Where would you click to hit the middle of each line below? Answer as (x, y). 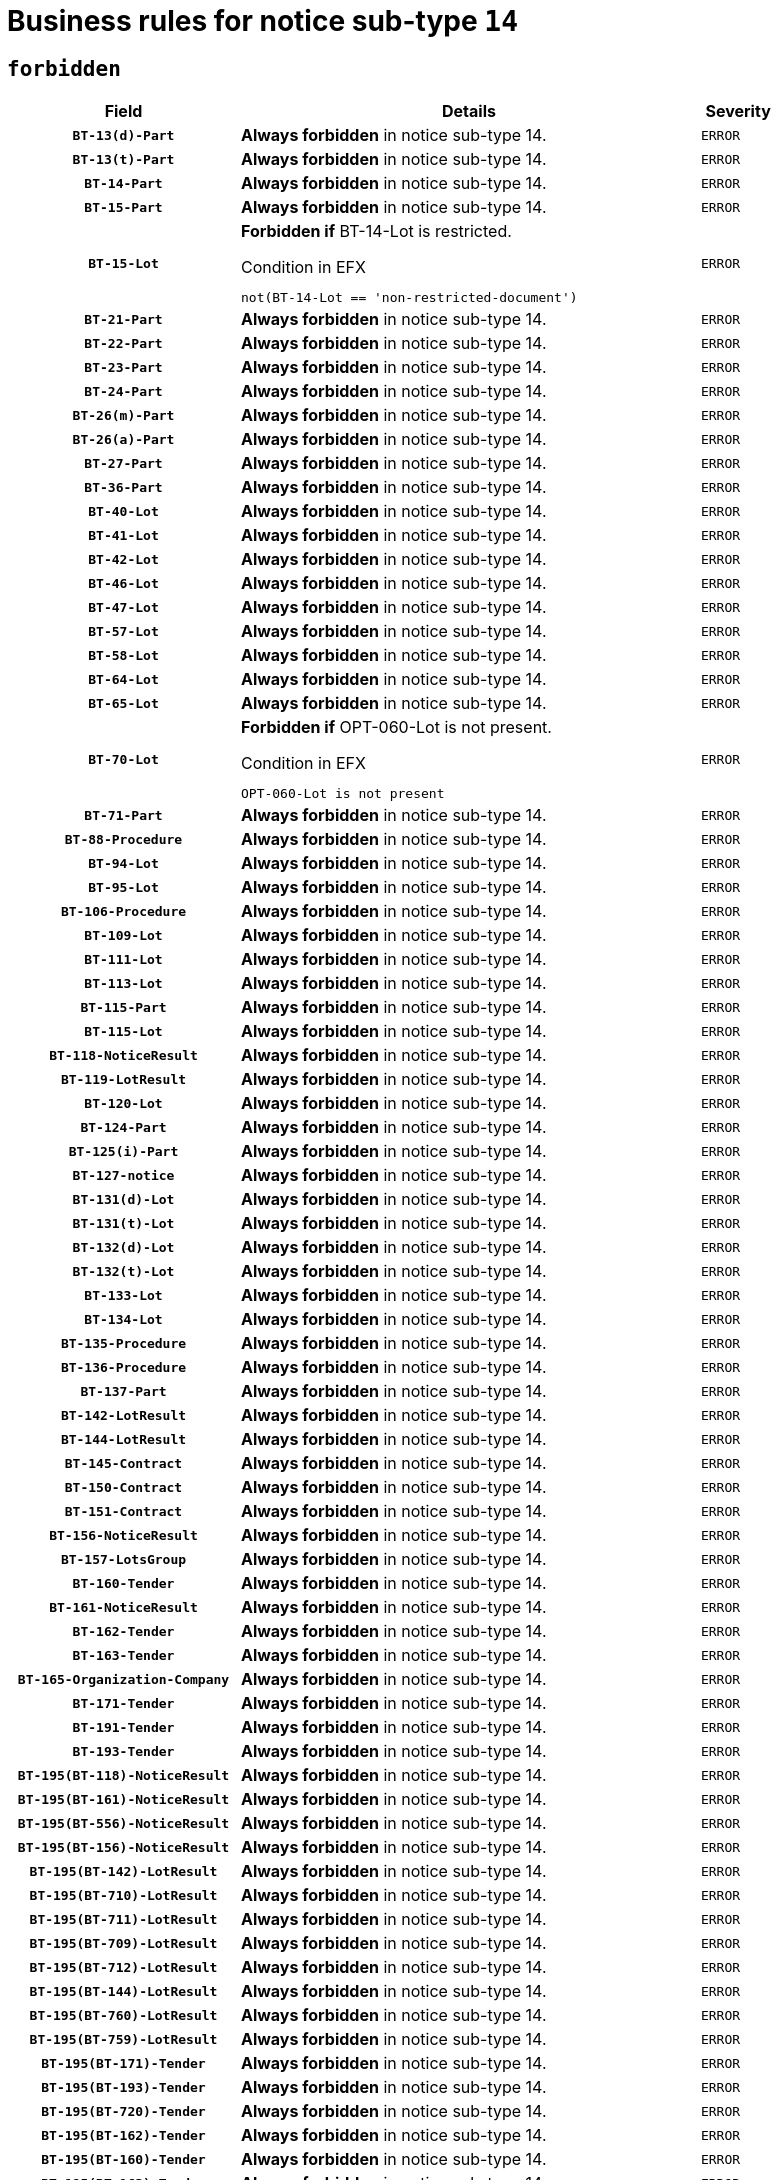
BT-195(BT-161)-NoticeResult (123, 1799)
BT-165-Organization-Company (123, 1679)
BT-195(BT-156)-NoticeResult (123, 1847)
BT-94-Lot (123, 863)
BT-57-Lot (123, 631)
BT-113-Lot (123, 983)
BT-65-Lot (123, 703)
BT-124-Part (123, 1127)
